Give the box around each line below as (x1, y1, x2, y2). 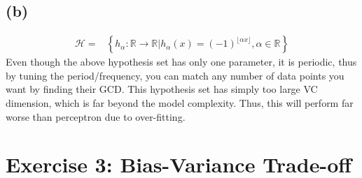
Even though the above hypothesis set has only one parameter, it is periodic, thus (6, 54, 357, 69)
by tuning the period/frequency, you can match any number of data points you (6, 68, 344, 82)
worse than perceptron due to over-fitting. (6, 109, 186, 124)
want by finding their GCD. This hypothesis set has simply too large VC (6, 82, 318, 96)
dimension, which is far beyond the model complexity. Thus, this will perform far (6, 96, 354, 110)
